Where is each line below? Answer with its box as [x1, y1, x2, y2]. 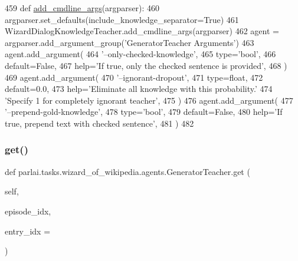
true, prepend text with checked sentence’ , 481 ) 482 [5, 117, 194, 129]
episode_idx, [5, 204, 51, 217]
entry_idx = [5, 224, 51, 237]
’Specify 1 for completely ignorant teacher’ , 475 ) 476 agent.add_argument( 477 [5, 94, 293, 106]
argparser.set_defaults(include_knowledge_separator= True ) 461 [5, 13, 239, 25]
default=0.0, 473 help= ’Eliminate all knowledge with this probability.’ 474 [5, 82, 273, 95]
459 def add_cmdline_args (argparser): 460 [5, 2, 160, 14]
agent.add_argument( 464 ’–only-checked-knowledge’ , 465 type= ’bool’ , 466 [5, 48, 276, 60]
